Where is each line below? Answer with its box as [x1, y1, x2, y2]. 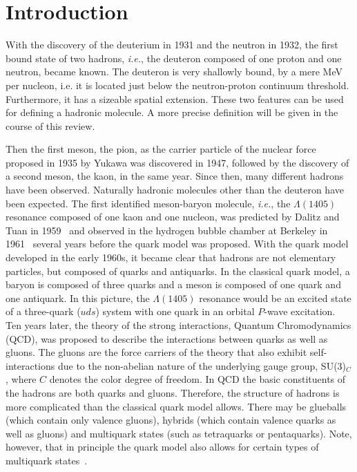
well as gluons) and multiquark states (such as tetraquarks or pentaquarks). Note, [6, 426, 352, 440]
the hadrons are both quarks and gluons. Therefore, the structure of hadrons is [6, 385, 340, 399]
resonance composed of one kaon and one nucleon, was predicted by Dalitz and [6, 209, 340, 224]
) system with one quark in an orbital [95, 304, 255, 319]
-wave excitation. [264, 304, 336, 319]
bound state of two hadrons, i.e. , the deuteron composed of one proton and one [6, 50, 342, 65]
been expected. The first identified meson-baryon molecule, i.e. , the [6, 196, 291, 210]
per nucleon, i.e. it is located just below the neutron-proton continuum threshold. [6, 77, 349, 92]
